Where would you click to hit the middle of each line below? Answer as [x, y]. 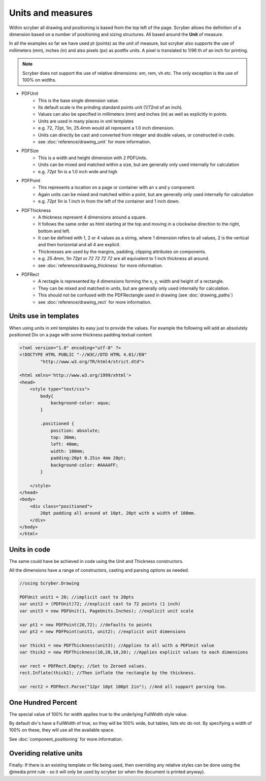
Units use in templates [44, 316]
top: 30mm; [64, 437]
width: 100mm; [67, 451]
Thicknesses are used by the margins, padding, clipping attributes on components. [122, 252]
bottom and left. [54, 231]
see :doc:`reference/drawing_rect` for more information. [95, 302]
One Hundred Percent [43, 702]
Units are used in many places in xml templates [86, 121]
